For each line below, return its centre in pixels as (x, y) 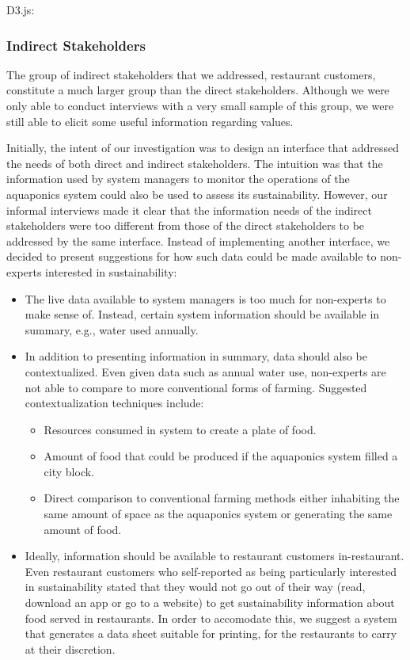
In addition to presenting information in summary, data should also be (196, 356)
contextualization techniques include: (114, 403)
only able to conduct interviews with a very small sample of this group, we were (200, 105)
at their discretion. (70, 649)
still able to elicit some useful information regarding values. (150, 121)
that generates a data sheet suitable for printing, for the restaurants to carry (211, 633)
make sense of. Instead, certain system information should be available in (202, 314)
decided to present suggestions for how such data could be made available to (192, 256)
